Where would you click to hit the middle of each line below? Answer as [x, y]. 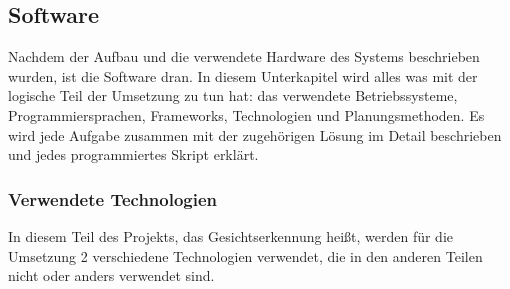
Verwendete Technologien [113, 198]
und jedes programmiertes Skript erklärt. [133, 154]
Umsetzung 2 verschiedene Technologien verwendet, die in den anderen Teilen [245, 255]
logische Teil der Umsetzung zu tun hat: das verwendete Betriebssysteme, [233, 95]
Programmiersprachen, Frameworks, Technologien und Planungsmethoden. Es [246, 114]
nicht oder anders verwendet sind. [111, 275]
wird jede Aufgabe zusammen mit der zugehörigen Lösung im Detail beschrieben [255, 134]
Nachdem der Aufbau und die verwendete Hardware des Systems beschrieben [244, 56]
